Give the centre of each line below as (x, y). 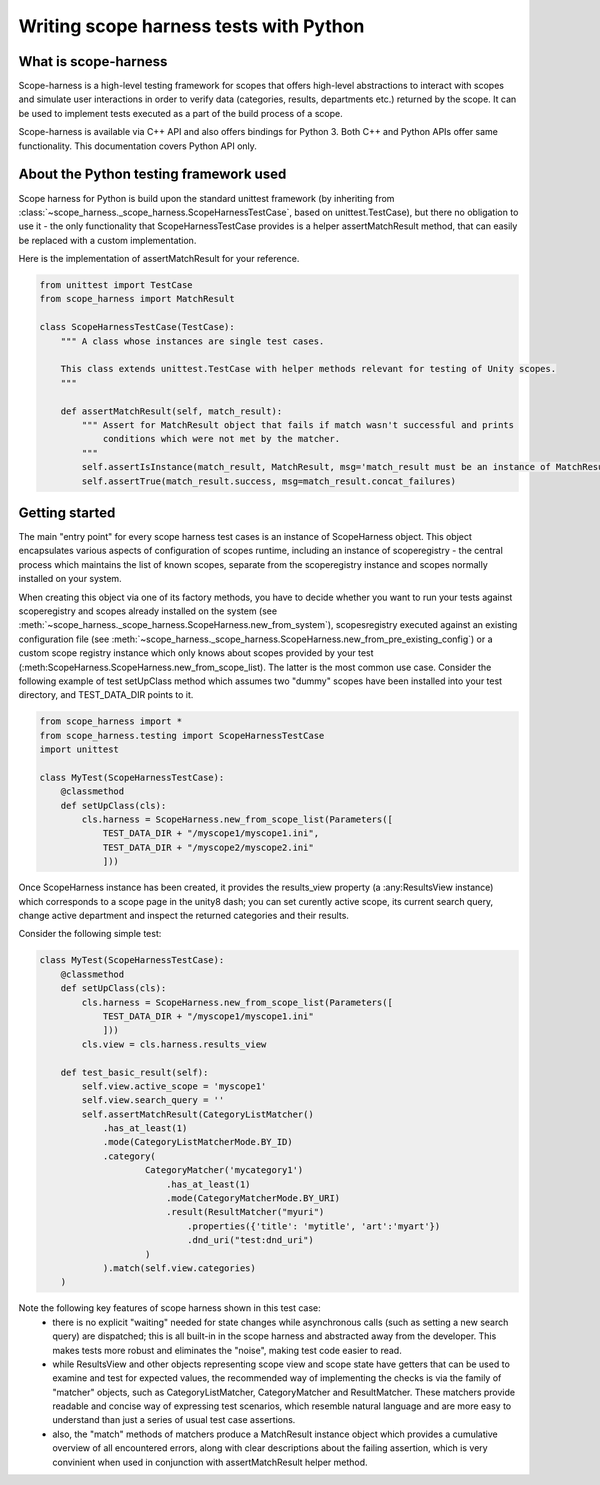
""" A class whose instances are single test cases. (192, 341)
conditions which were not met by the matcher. (221, 439)
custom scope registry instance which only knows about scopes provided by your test (196, 653)
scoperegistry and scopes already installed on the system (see (148, 611)
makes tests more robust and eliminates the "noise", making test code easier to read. (227, 1350)
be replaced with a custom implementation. (107, 240)
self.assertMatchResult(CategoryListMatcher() (197, 1114)
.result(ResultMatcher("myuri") (245, 1212)
